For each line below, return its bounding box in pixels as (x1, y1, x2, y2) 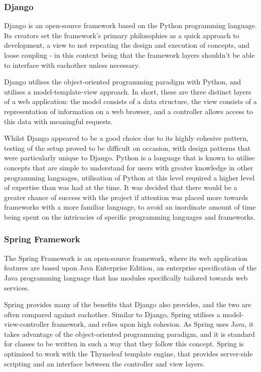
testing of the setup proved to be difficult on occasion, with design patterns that (4, 142, 251, 153)
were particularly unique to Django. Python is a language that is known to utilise (4, 152, 255, 163)
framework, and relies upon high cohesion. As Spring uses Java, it (51, 319, 254, 329)
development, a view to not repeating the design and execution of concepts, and (4, 40, 250, 50)
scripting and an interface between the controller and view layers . (4, 358, 205, 368)
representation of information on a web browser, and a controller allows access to (4, 106, 253, 116)
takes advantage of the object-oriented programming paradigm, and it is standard (4, 328, 255, 339)
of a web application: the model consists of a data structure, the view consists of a (4, 96, 257, 107)
